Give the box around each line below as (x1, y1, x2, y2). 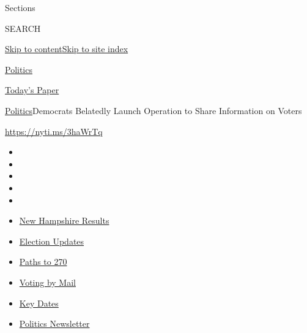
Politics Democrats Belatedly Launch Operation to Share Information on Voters (5, 104, 302, 117)
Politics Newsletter (19, 317, 90, 330)
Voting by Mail (19, 275, 76, 288)
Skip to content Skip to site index (5, 42, 128, 55)
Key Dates (19, 296, 59, 309)
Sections (5, 1, 35, 13)
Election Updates (19, 234, 84, 247)
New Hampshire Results (19, 214, 109, 227)
